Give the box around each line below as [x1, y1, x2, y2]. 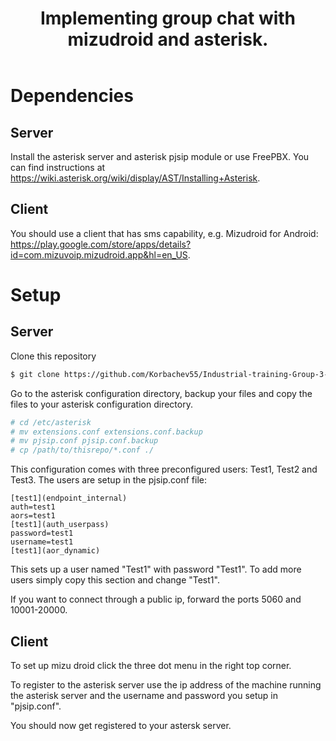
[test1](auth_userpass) [10, 520, 110, 530]
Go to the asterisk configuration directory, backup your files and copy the [10, 387, 313, 399]
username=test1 [10, 537, 74, 547]
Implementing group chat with [39, 7, 297, 30]
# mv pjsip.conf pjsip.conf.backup [10, 436, 159, 446]
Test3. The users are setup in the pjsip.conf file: [10, 474, 207, 486]
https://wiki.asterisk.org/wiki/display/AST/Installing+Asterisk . [10, 172, 261, 184]
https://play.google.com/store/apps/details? [10, 238, 192, 250]
